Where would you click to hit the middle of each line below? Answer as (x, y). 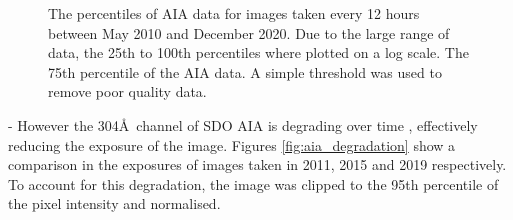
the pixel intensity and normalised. (114, 203)
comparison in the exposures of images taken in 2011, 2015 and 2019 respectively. (257, 164)
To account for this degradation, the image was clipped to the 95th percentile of (253, 183)
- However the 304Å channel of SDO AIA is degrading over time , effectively (243, 124)
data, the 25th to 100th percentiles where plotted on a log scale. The (258, 52)
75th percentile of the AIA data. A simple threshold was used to (245, 71)
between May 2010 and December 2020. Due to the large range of (249, 32)
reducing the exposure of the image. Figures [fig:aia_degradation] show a (232, 144)
